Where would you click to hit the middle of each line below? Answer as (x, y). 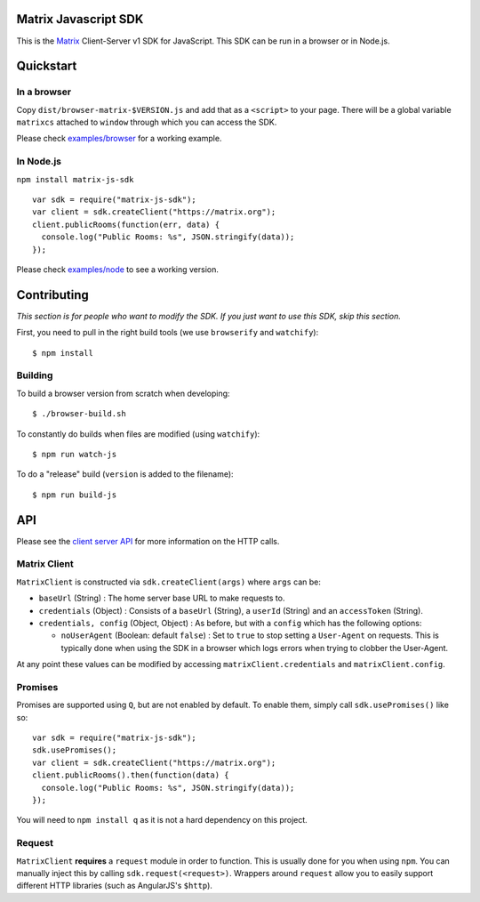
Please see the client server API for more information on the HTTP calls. (148, 541)
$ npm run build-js (75, 495)
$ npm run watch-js (75, 454)
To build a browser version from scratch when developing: (123, 393)
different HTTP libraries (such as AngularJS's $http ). (115, 886)
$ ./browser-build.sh (79, 414)
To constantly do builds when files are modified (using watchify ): (138, 434)
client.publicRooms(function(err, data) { (126, 224)
